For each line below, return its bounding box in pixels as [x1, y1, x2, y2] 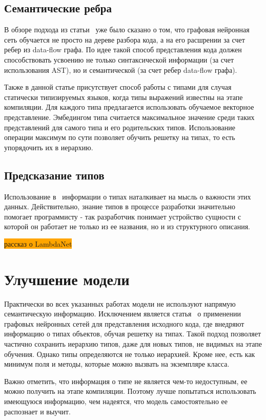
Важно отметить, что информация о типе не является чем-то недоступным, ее [4, 375, 248, 386]
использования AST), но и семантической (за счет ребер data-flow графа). [4, 64, 237, 75]
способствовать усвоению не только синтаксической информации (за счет [4, 54, 234, 65]
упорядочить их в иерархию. [4, 142, 93, 152]
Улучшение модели [4, 268, 130, 289]
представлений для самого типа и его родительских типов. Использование [4, 122, 235, 132]
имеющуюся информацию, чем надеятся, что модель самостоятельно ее [4, 395, 228, 406]
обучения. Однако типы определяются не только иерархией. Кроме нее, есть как [4, 348, 255, 359]
